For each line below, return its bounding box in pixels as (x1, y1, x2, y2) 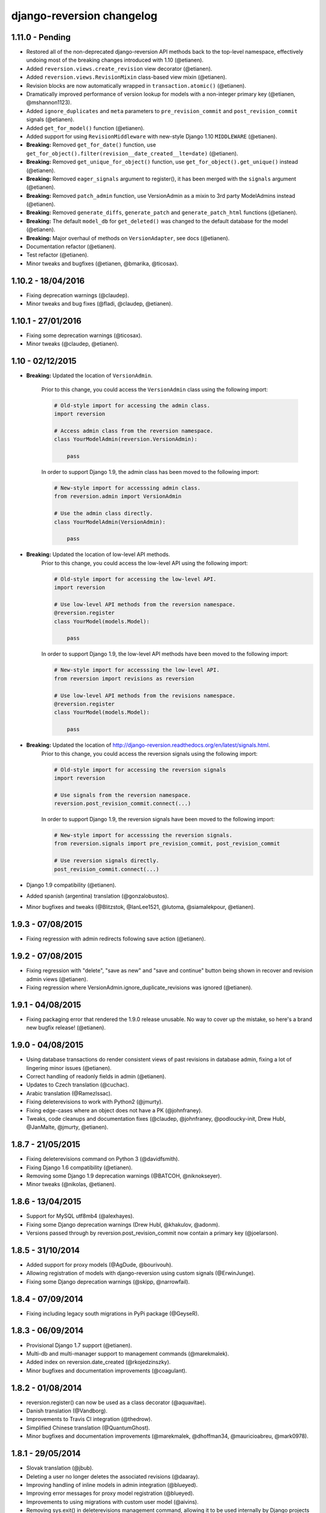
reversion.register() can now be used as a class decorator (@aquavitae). (26, 1399, 206, 1406)
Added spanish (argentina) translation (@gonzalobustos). (26, 892, 169, 899)
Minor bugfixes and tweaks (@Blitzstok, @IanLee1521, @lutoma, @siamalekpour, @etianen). (26, 904, 255, 911)
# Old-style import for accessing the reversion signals (54, 766, 226, 773)
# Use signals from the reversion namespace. (54, 792, 191, 798)
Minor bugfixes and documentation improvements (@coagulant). (26, 1367, 187, 1374)
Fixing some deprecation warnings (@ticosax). (26, 332, 142, 339)
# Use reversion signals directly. (54, 857, 159, 864)
